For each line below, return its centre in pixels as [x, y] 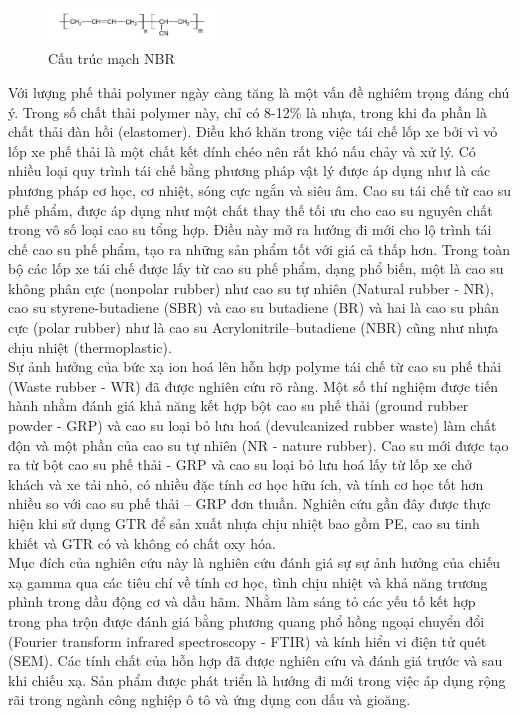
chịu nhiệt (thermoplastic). [90, 346]
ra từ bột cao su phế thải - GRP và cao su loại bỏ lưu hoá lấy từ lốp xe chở [240, 464]
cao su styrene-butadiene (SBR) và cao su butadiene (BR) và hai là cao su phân [254, 307]
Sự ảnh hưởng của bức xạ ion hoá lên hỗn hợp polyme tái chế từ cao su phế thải [255, 366]
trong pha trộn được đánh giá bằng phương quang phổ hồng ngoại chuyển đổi [246, 620]
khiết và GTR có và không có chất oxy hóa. [142, 542]
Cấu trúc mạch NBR [111, 58]
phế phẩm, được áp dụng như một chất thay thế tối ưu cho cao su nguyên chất [250, 209]
